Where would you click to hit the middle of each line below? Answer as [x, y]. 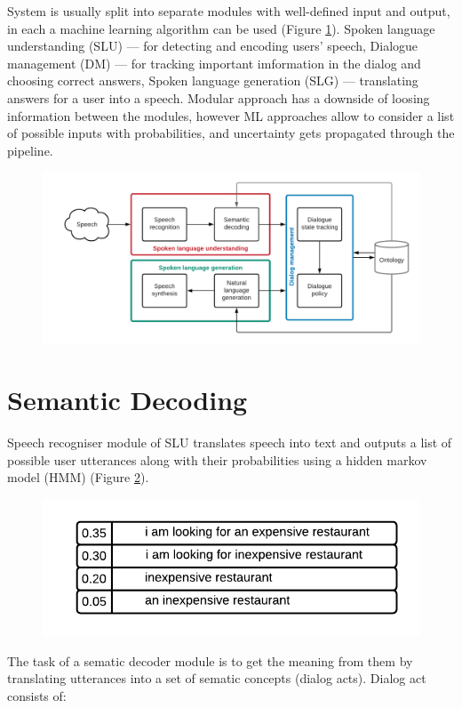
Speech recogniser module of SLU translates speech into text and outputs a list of [230, 442]
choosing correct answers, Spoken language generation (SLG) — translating [213, 80]
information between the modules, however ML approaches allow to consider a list [231, 115]
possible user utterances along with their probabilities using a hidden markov [217, 459]
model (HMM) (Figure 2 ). [78, 477]
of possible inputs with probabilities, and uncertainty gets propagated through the [231, 133]
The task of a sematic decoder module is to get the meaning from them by [210, 660]
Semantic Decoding [127, 400]
